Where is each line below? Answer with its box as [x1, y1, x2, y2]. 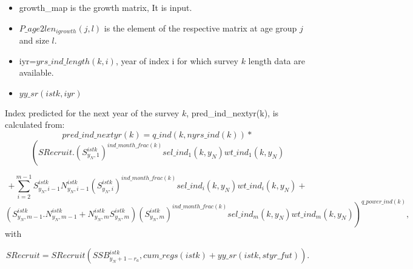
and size [19, 34, 49, 47]
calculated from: [5, 118, 65, 131]
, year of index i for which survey [115, 54, 238, 67]
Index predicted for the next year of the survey [5, 106, 180, 119]
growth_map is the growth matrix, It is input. [19, 1, 192, 13]
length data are [248, 54, 305, 67]
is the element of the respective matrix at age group [104, 21, 297, 34]
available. [19, 66, 54, 79]
